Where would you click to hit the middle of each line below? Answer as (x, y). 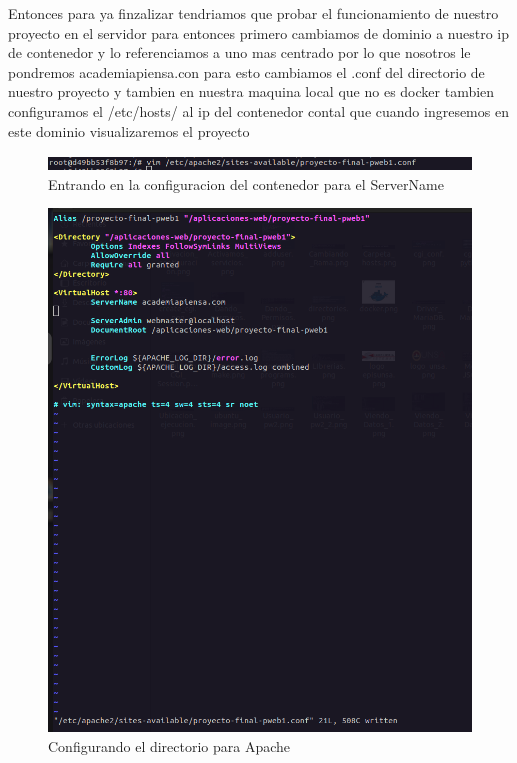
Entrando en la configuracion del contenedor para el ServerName (246, 183)
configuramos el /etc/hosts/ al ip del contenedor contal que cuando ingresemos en (258, 110)
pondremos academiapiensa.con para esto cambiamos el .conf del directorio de (246, 71)
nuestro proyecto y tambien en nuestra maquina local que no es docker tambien (251, 91)
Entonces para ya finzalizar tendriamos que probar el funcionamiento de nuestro (253, 13)
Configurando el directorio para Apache (169, 745)
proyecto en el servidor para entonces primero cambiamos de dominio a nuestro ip (259, 32)
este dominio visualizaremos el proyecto (129, 130)
